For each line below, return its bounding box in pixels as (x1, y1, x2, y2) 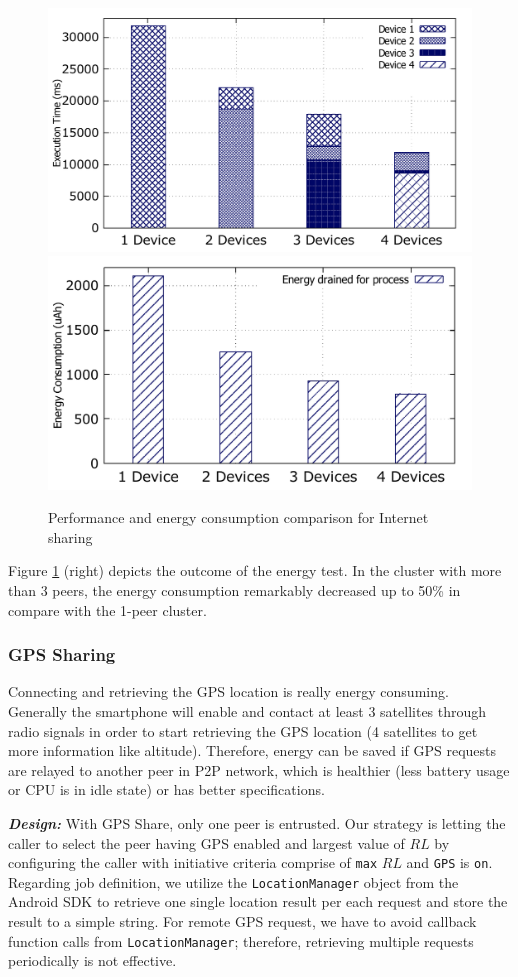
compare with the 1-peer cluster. (8, 599, 207, 620)
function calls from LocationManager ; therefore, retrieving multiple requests (8, 930, 474, 951)
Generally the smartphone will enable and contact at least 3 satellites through (8, 700, 487, 721)
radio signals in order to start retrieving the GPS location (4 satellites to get (8, 720, 478, 741)
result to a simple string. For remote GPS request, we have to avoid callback (8, 911, 477, 932)
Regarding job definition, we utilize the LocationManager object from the (8, 871, 459, 892)
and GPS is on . (406, 852, 493, 873)
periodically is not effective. (8, 950, 177, 971)
